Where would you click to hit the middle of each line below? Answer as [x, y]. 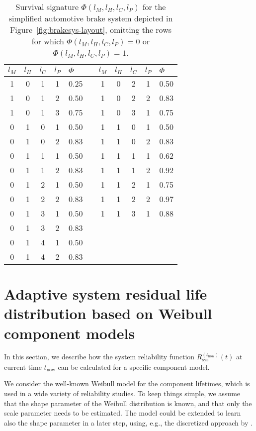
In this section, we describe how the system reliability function [99, 357]
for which [48, 41]
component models [70, 333]
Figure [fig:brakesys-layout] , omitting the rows [91, 30]
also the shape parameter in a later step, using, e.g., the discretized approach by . [128, 422]
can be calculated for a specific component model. [134, 367]
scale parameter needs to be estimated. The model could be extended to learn [123, 413]
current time [23, 367]
